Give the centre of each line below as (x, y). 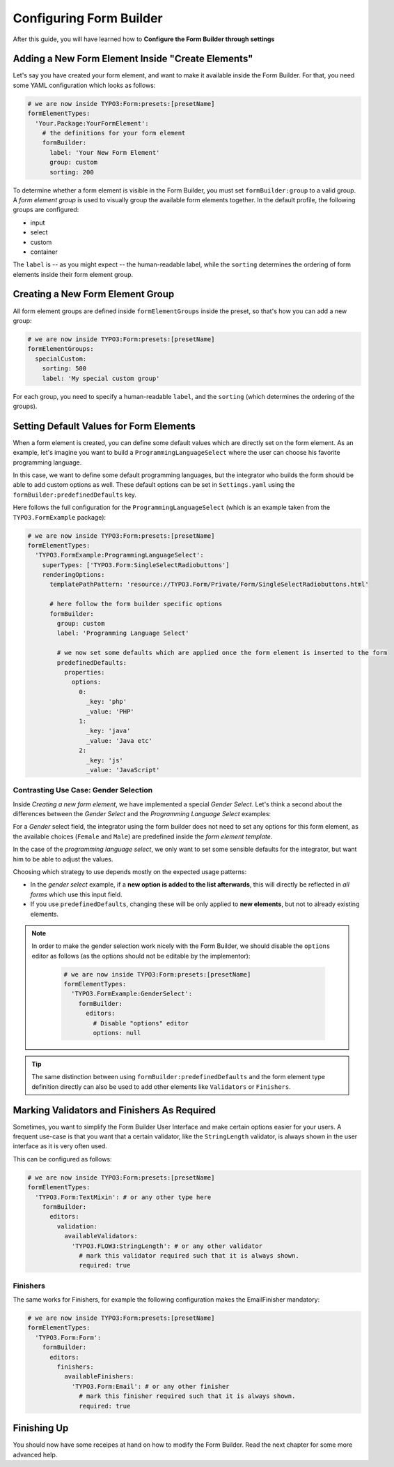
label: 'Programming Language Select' (123, 633)
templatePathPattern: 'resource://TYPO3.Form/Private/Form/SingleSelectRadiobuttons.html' (209, 585)
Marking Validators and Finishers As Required (114, 1110)
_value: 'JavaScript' (123, 770)
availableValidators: (101, 1236)
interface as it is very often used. (60, 1146)
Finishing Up (41, 1428)
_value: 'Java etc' (119, 740)
